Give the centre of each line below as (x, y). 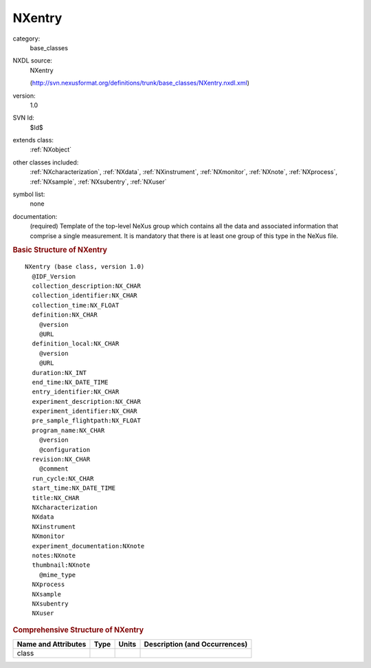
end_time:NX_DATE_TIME (70, 382)
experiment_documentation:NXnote (88, 546)
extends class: (33, 140)
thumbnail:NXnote (61, 565)
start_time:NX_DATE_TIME (74, 488)
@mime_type (57, 575)
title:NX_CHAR (56, 498)
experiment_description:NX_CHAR (86, 401)
